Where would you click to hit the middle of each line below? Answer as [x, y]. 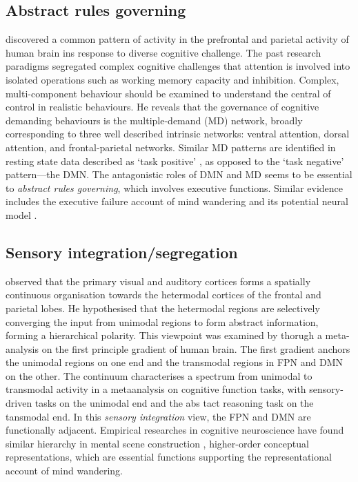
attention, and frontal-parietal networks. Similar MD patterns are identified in [171, 147]
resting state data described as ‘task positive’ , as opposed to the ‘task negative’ [175, 161]
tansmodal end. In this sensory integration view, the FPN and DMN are [158, 416]
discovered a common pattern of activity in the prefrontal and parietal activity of [177, 39]
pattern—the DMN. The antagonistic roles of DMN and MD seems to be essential [179, 174]
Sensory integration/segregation [122, 252]
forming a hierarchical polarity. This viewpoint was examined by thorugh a [164, 335]
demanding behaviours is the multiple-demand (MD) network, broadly [154, 120]
